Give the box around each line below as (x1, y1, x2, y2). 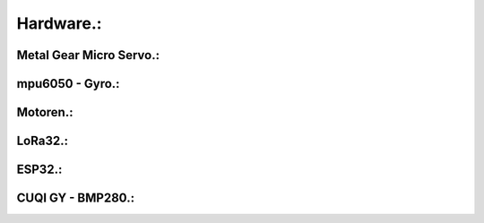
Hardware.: (16, 13, 102, 33)
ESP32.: (16, 162, 63, 177)
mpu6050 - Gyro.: (16, 76, 120, 91)
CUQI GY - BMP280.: (16, 191, 134, 206)
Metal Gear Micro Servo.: (16, 47, 160, 63)
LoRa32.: (16, 133, 69, 149)
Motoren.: (16, 105, 73, 120)
